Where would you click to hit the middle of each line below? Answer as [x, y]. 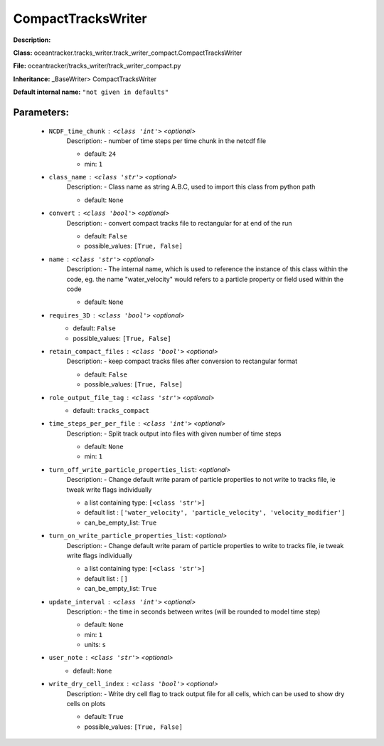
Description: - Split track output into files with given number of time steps [174, 434]
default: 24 [100, 154]
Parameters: [41, 112]
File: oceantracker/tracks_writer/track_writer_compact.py [97, 66]
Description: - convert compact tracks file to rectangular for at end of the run [179, 223]
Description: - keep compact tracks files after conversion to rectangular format [182, 361]
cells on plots [86, 704]
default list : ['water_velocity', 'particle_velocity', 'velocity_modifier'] [215, 513]
